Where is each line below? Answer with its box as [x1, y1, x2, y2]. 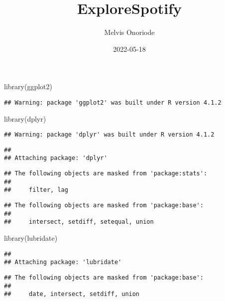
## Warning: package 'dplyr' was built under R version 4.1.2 [4, 131, 215, 139]
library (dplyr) [4, 113, 46, 124]
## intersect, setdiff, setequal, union [4, 218, 154, 226]
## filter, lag [4, 186, 68, 194]
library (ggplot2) [4, 81, 52, 92]
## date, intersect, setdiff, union [4, 291, 140, 298]
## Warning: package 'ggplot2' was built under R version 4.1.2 [4, 99, 222, 106]
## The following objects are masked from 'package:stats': [4, 170, 208, 177]
